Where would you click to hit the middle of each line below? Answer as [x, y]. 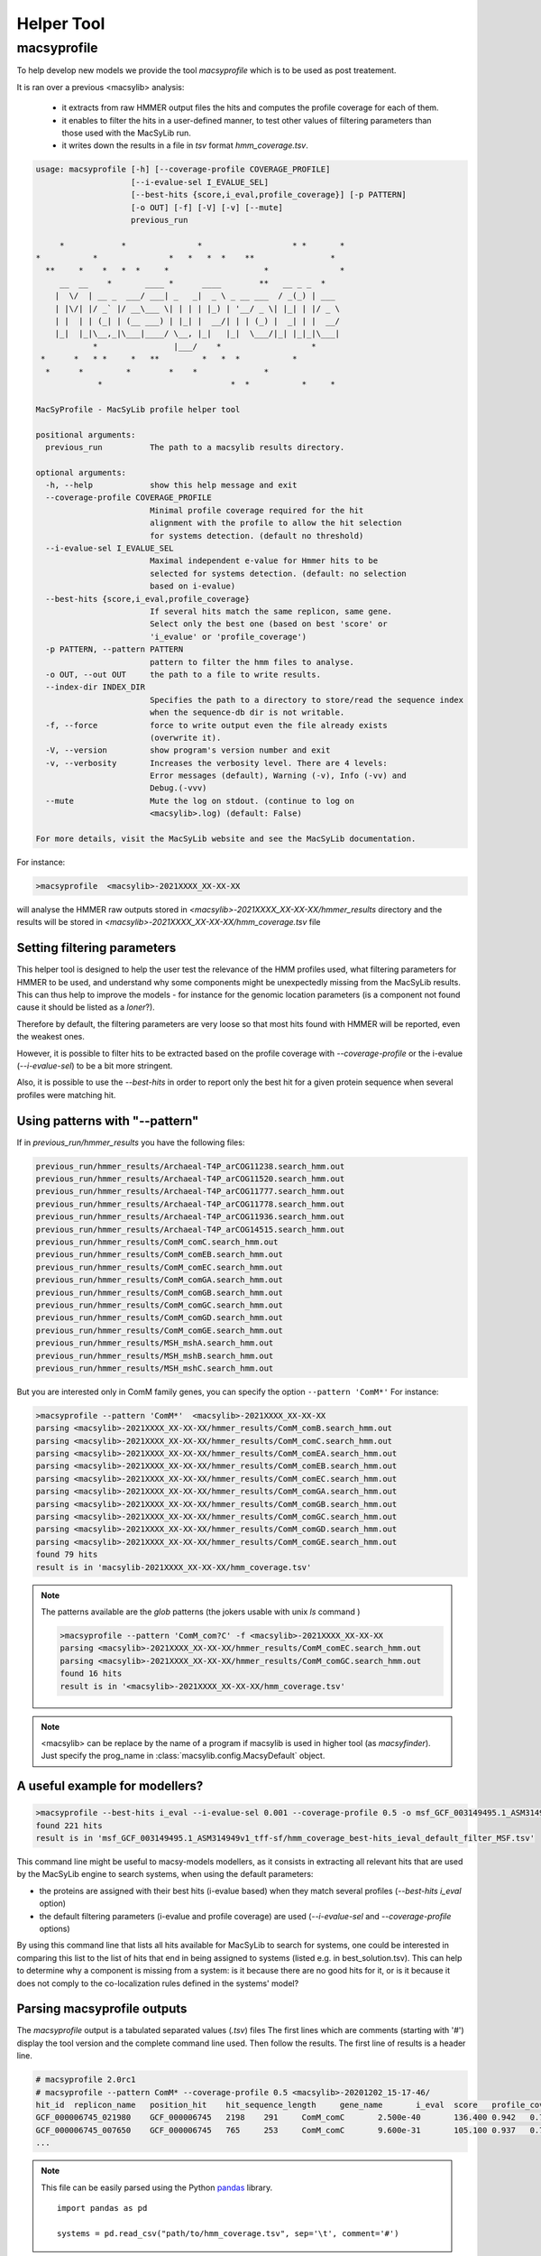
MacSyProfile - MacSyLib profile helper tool [138, 409]
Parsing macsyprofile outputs [102, 2009]
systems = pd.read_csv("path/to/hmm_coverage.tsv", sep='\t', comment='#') [228, 2233]
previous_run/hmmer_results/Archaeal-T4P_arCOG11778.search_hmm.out [190, 1204]
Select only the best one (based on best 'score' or [268, 624]
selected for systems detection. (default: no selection [278, 573]
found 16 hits [91, 1674]
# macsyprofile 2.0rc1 [86, 2080]
